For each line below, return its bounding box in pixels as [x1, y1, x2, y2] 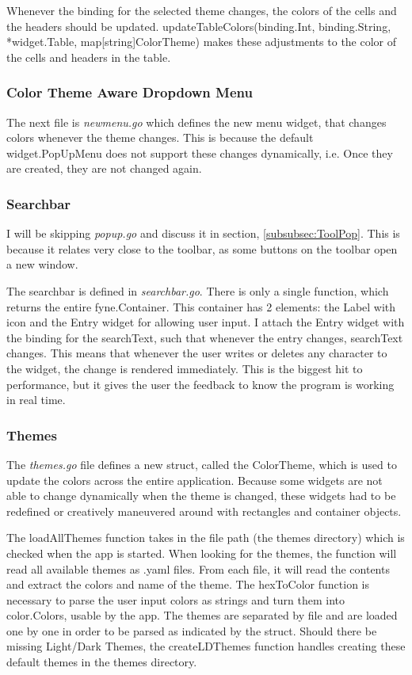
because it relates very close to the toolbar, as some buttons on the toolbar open [6, 240, 398, 257]
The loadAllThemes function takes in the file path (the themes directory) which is [6, 529, 405, 546]
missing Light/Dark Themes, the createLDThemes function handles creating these [6, 638, 406, 654]
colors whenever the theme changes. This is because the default [6, 129, 314, 146]
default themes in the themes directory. [6, 654, 197, 670]
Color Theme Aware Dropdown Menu [6, 82, 253, 102]
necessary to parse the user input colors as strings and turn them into [6, 591, 345, 608]
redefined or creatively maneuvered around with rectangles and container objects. [6, 502, 402, 519]
